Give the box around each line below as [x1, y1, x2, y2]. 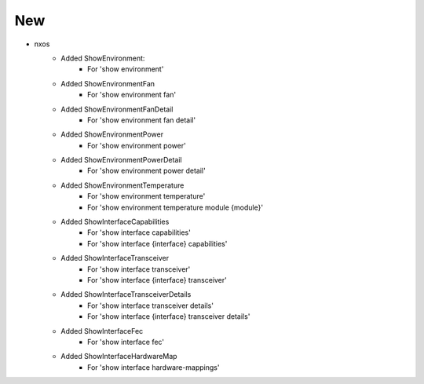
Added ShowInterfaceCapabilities [60, 217, 170, 227]
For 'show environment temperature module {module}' [87, 203, 263, 212]
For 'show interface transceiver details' [87, 301, 214, 310]
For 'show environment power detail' [87, 166, 206, 176]
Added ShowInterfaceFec [60, 326, 144, 335]
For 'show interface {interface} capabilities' [87, 239, 228, 248]
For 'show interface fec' [87, 337, 165, 346]
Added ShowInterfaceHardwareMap [60, 352, 177, 361]
